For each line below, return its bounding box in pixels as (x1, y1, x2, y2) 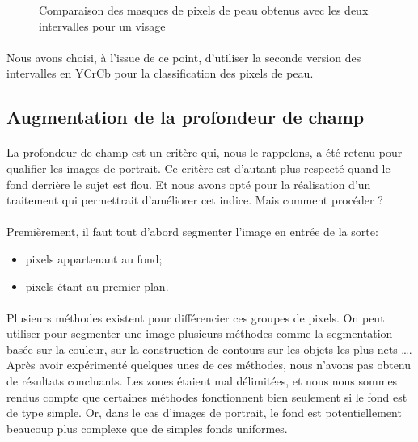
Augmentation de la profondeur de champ (6, 104, 365, 129)
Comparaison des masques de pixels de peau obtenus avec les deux (39, 2, 369, 18)
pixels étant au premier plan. (25, 277, 169, 294)
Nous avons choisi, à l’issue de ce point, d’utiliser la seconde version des (6, 48, 361, 65)
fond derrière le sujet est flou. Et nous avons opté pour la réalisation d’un (6, 175, 371, 192)
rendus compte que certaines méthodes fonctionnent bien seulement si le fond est (6, 388, 407, 405)
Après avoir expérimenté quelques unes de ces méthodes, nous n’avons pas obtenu (6, 356, 412, 373)
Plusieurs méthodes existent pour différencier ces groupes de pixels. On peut (6, 309, 385, 326)
